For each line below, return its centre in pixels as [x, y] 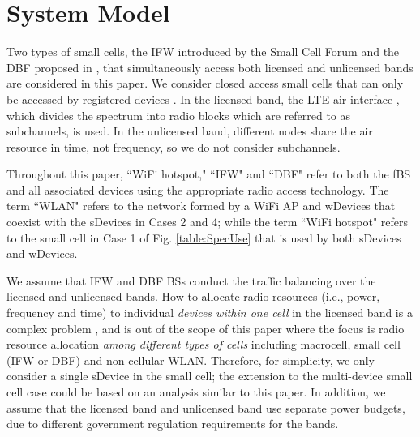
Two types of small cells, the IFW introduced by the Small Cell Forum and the [203, 51]
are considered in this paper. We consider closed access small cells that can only [205, 83]
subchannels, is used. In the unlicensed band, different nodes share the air [190, 131]
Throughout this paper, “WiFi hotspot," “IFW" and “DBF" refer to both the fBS [209, 174]
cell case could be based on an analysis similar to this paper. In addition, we [196, 392]
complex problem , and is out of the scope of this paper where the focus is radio [206, 328]
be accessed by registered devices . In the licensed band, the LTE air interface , [203, 99]
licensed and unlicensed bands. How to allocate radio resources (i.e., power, [193, 296]
